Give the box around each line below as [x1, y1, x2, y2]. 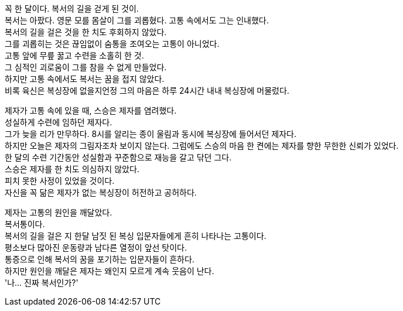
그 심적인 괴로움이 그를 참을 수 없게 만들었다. [5, 62, 167, 72]
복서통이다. [5, 219, 45, 229]
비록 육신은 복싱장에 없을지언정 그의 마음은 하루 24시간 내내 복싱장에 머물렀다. [5, 86, 289, 95]
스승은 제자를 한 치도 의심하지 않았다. [5, 164, 139, 174]
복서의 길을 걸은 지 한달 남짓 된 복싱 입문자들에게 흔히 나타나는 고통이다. [5, 231, 267, 241]
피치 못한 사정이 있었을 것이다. [5, 176, 115, 186]
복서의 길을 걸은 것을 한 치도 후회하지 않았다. [5, 27, 167, 37]
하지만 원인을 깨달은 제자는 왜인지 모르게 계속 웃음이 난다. [5, 266, 214, 276]
